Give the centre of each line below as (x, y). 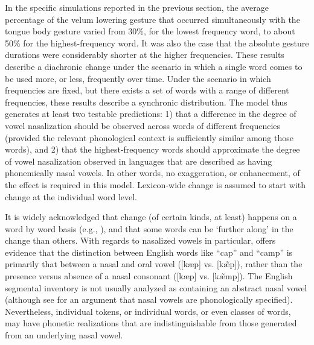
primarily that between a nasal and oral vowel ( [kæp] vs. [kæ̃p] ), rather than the (154, 264)
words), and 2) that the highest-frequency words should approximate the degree (152, 149)
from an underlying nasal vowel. (64, 335)
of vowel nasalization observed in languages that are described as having (139, 161)
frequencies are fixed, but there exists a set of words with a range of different (147, 90)
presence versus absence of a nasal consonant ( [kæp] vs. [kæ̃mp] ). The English (149, 276)
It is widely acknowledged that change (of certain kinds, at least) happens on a (151, 217)
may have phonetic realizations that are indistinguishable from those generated (151, 323)
